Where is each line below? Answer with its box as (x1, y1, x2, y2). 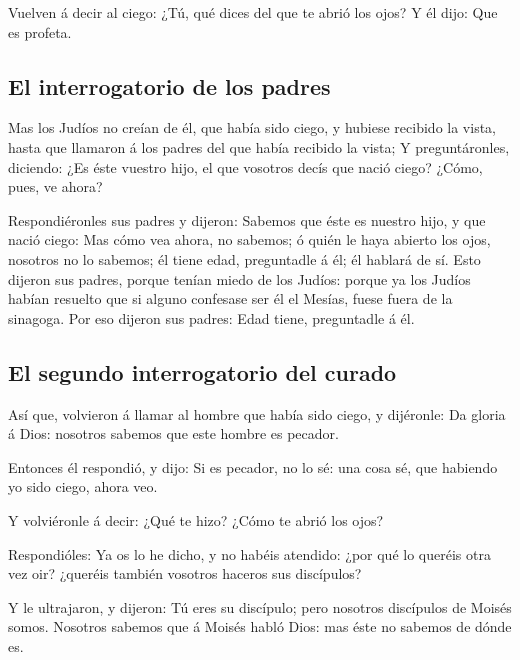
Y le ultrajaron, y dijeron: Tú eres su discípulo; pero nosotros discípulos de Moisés (8, 596, 512, 617)
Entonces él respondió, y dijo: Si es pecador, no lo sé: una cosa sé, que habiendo (8, 456, 498, 477)
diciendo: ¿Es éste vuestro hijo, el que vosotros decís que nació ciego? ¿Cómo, (8, 156, 483, 177)
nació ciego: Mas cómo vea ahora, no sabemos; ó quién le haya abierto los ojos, (8, 229, 491, 250)
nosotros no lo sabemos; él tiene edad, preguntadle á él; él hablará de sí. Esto (8, 248, 481, 269)
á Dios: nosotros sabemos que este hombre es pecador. (8, 423, 339, 444)
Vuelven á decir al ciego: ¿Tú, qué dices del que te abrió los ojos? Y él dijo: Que (8, 2, 498, 22)
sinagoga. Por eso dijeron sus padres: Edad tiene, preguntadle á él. (8, 307, 415, 328)
